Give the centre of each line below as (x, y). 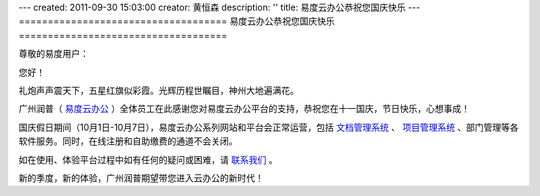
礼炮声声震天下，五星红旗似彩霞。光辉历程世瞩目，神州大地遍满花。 (158, 90)
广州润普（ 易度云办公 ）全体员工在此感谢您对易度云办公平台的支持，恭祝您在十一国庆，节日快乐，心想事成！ (244, 109)
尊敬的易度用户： (53, 54)
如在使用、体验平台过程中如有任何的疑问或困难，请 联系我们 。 (148, 159)
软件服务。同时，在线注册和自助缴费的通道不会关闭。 (128, 141)
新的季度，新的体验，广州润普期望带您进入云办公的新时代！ (141, 177)
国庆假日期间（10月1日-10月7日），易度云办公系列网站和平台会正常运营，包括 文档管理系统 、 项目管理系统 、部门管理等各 (268, 127)
